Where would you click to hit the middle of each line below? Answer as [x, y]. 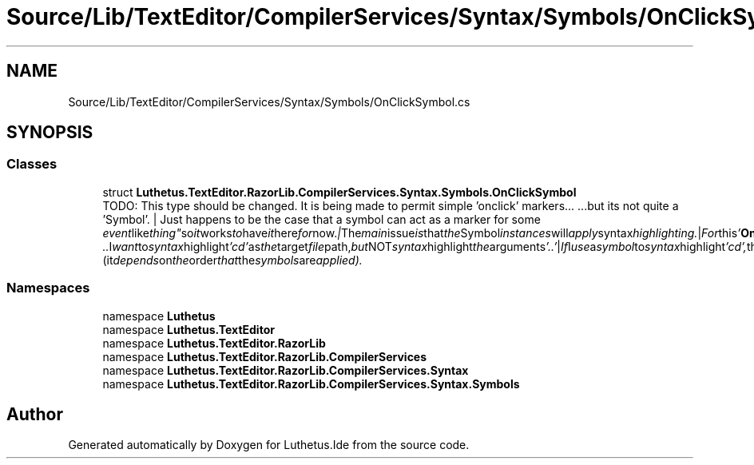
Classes [32, 164]
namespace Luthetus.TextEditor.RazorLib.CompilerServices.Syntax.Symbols [311, 384]
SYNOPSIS [50, 133]
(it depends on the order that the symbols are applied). [232, 260]
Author [35, 414]
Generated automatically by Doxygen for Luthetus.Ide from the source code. [269, 445]
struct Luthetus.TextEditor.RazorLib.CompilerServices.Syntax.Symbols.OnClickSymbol [339, 192]
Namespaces [48, 288]
